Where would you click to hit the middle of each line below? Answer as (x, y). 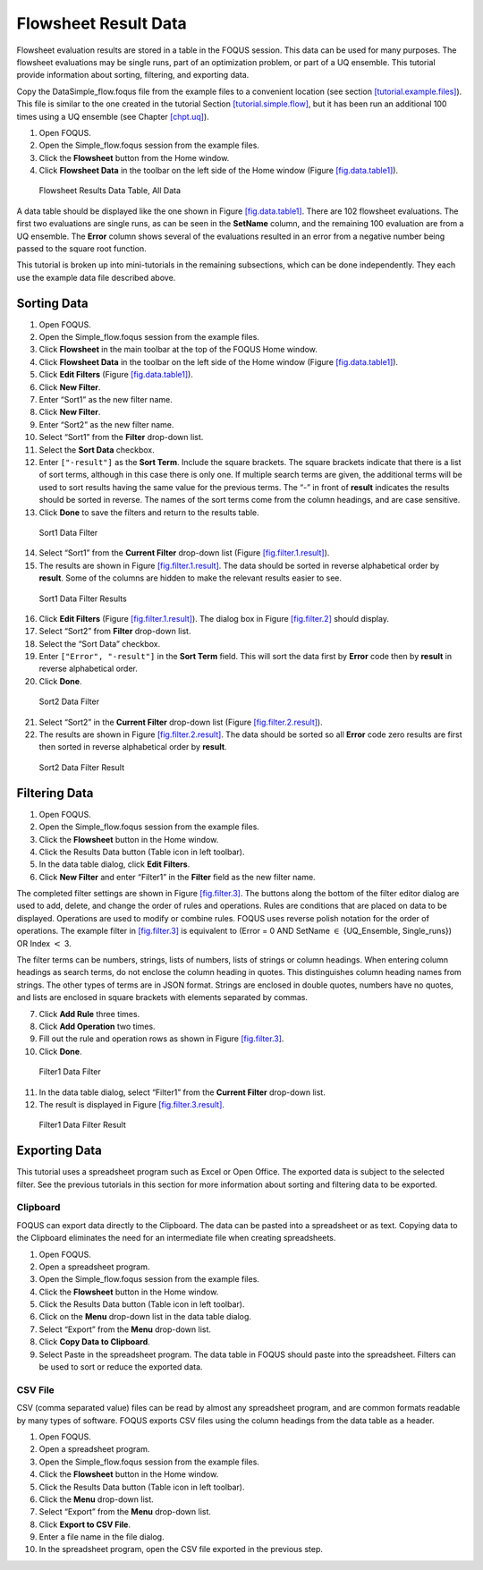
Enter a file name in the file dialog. (102, 1537)
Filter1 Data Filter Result (83, 1125)
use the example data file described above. (96, 277)
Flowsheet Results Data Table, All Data (110, 191)
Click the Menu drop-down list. (96, 1499)
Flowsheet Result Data (102, 23)
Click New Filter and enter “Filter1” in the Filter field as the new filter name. (178, 877)
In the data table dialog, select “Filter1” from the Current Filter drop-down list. (182, 1092)
